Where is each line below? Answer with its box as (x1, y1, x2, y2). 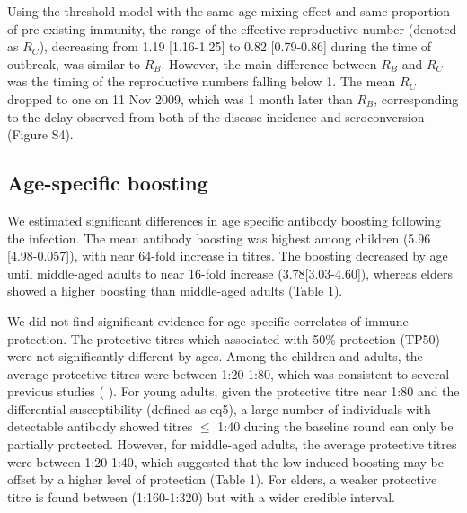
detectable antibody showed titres (7, 417, 193, 436)
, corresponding (374, 89, 459, 108)
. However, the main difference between (161, 54, 377, 73)
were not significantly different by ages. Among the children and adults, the (7, 347, 423, 366)
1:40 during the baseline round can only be (217, 417, 454, 436)
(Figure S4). (7, 125, 74, 144)
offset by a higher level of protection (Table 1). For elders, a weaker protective (7, 470, 437, 489)
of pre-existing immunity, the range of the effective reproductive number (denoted (7, 19, 457, 38)
